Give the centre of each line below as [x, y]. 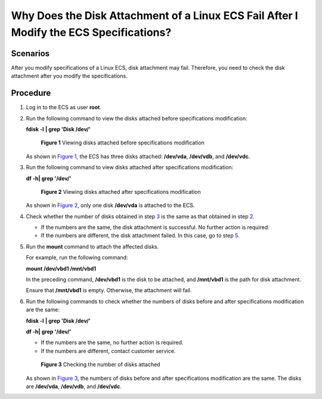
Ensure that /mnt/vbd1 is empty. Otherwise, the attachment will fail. [109, 290]
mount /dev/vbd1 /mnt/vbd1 [61, 268]
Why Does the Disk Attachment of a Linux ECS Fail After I [154, 16]
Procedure [31, 93]
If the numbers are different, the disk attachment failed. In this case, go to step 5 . [140, 236]
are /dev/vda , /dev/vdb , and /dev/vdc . [74, 386]
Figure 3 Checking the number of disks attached [100, 364]
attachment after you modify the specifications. [69, 76]
